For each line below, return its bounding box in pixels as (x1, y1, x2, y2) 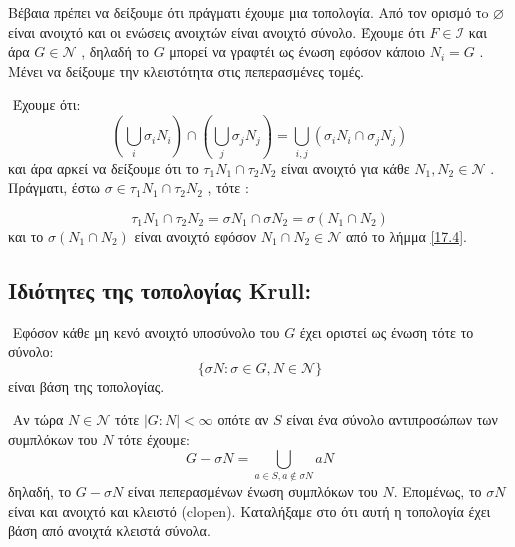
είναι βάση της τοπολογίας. (8, 375, 165, 396)
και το (8, 225, 44, 246)
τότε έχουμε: (118, 429, 190, 450)
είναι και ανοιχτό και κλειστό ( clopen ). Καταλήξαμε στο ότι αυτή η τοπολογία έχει (8, 500, 491, 521)
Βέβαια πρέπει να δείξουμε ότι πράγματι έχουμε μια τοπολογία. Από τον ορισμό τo (8, 2, 489, 22)
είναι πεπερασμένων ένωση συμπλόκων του (127, 480, 378, 501)
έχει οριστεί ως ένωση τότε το (299, 321, 474, 342)
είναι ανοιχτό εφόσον (134, 225, 257, 246)
